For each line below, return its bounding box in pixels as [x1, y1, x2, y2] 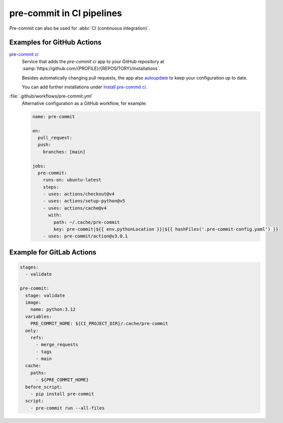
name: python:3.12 [30, 307, 76, 312]
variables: [25, 313, 52, 319]
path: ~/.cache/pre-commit [53, 219, 120, 225]
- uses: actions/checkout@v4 [43, 191, 115, 197]
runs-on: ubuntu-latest [43, 177, 101, 183]
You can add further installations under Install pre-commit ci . [22, 84, 148, 90]
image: [25, 299, 42, 305]
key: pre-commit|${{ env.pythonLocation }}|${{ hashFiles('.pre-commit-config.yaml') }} [53, 226, 278, 232]
